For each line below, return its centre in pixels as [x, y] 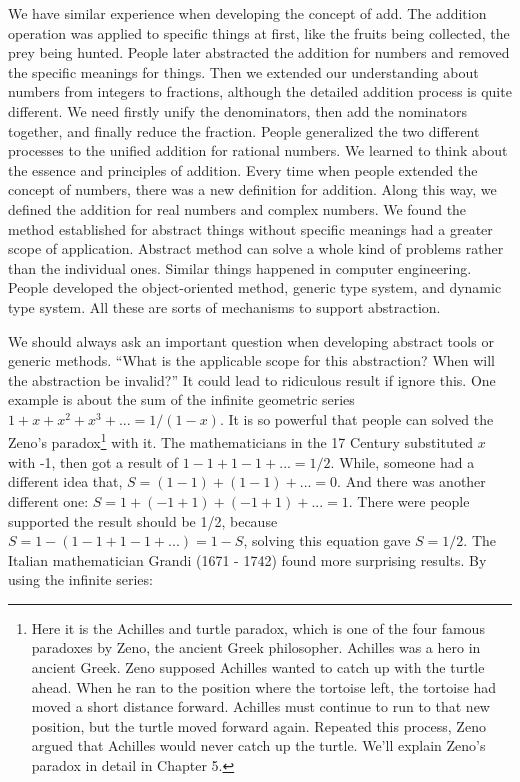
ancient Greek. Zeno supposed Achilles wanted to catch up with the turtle [258, 667]
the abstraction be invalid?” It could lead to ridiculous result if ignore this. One [252, 379]
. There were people [409, 500]
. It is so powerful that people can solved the [356, 418]
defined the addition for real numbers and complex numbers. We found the [237, 208]
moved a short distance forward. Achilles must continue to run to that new [260, 706]
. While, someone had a [402, 461]
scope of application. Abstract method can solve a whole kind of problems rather [256, 248]
